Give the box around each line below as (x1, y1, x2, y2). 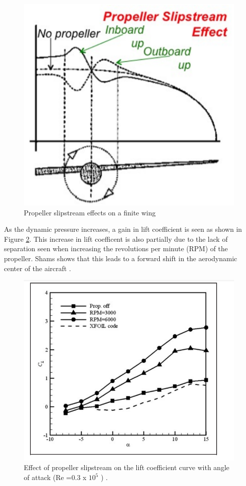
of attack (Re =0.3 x (24, 472, 87, 483)
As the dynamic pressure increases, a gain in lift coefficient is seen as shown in (4, 224, 242, 234)
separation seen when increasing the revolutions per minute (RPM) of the (4, 243, 228, 254)
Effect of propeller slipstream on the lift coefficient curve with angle (24, 462, 230, 473)
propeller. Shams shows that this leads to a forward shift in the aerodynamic (4, 253, 238, 263)
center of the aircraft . (4, 263, 71, 273)
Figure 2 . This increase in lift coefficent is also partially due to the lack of (4, 233, 228, 244)
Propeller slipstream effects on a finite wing (24, 207, 156, 217)
